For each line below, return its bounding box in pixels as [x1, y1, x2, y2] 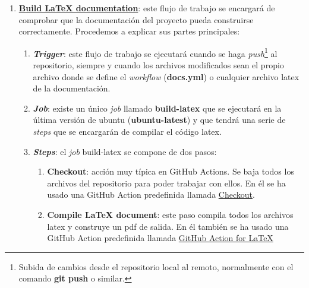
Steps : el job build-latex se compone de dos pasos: [33, 145, 217, 157]
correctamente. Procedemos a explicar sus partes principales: [18, 25, 240, 37]
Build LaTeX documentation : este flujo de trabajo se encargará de [18, 2, 275, 14]
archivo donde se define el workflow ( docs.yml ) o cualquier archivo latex [33, 70, 299, 83]
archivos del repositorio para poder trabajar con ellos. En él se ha [47, 176, 286, 189]
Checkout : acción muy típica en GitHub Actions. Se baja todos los [47, 165, 294, 178]
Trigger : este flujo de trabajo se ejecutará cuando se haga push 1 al [33, 45, 278, 59]
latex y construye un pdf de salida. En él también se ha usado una [47, 220, 289, 232]
